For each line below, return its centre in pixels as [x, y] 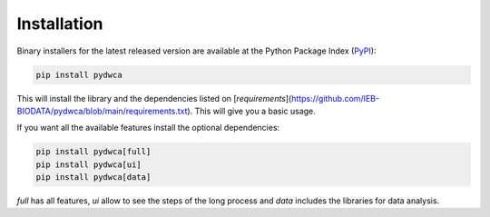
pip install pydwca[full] [93, 152]
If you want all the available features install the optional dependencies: [148, 128]
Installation [60, 24]
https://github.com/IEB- [335, 98]
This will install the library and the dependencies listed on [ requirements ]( [154, 98]
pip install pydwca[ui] [89, 164]
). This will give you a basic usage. [252, 111]
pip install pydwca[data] [93, 178]
